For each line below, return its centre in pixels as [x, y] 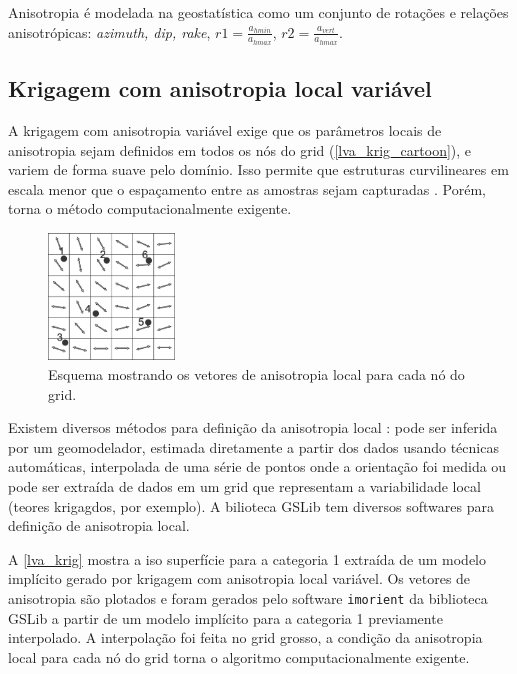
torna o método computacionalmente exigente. [150, 208]
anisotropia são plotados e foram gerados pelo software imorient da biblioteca [248, 597]
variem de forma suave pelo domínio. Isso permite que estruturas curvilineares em [258, 169]
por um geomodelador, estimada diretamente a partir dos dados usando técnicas [253, 446]
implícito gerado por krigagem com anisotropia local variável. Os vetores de [239, 578]
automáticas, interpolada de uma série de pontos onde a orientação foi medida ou [257, 466]
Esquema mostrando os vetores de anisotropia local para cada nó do [256, 373]
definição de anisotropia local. [99, 525]
